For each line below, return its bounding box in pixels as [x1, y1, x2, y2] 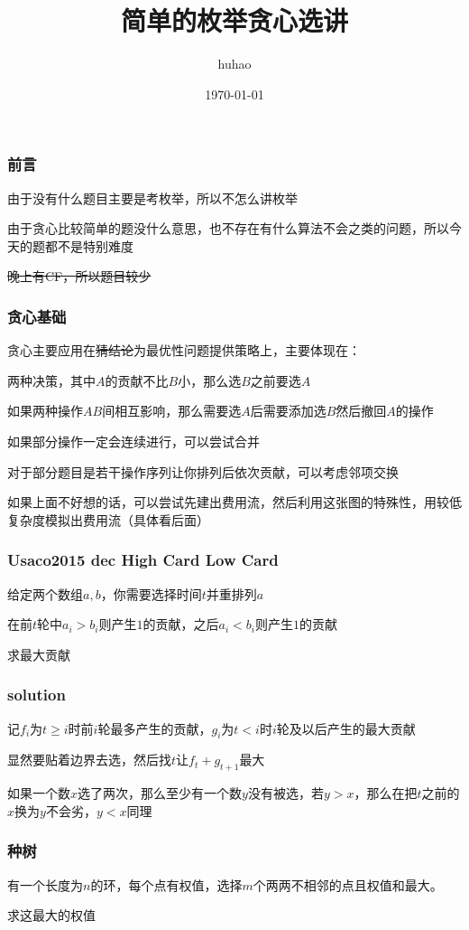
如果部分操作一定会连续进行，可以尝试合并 [7, 431, 260, 450]
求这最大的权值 [7, 906, 96, 925]
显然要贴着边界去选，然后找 [7, 750, 171, 769]
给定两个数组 [7, 584, 83, 603]
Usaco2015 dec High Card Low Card [7, 549, 279, 571]
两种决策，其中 [7, 371, 96, 390]
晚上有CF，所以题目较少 [7, 267, 152, 286]
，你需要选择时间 [100, 584, 202, 603]
